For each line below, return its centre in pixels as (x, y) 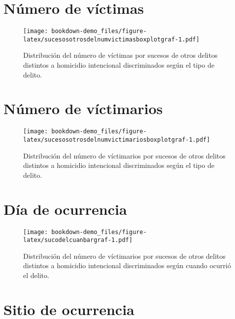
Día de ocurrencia (65, 209)
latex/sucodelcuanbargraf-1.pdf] (78, 240)
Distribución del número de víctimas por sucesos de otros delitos (120, 55)
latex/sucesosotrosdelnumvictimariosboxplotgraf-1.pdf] (117, 140)
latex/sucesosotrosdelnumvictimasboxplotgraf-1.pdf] (111, 39)
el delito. (36, 275)
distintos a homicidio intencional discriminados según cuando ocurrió (127, 265)
